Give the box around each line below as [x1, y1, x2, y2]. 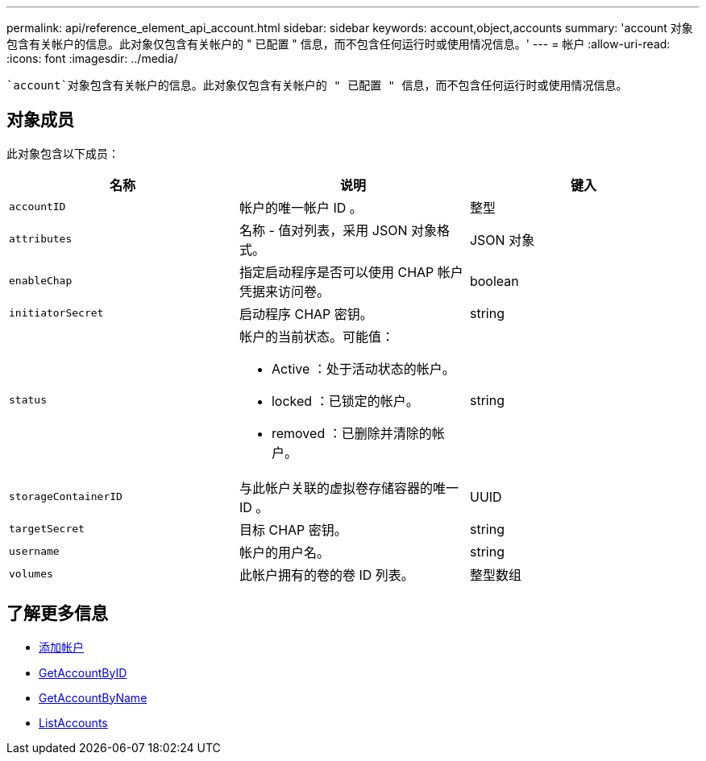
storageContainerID [9, 490, 123, 503]
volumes [9, 568, 53, 581]
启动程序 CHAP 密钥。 [239, 305, 373, 322]
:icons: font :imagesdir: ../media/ [6, 52, 178, 65]
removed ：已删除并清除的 [271, 424, 432, 441]
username [9, 545, 60, 558]
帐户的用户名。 [239, 544, 330, 560]
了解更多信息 [6, 603, 108, 624]
